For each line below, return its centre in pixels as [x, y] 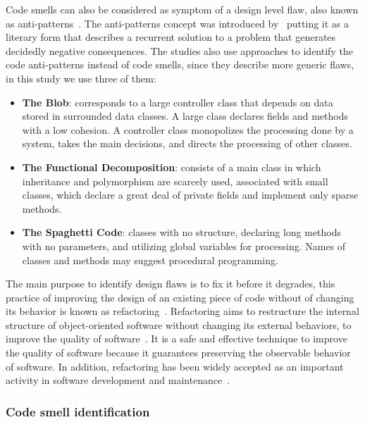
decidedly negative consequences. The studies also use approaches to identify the [179, 50]
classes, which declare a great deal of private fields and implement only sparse [190, 195]
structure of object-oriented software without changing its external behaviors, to [179, 324]
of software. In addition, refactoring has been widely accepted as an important [175, 366]
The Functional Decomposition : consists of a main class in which [172, 167]
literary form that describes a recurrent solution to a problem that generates [171, 37]
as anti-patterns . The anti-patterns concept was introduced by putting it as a [178, 23]
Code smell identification [78, 411]
